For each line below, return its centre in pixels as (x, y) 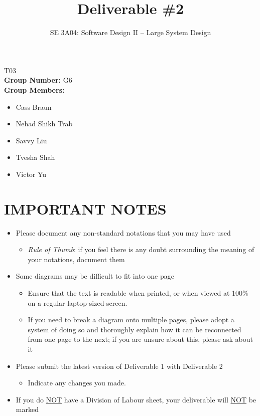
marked (27, 409)
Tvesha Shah (35, 157)
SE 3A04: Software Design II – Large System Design (131, 32)
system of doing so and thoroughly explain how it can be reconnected (135, 329)
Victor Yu (31, 174)
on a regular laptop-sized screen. (78, 302)
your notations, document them (76, 259)
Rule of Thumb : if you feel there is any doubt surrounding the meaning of (141, 249)
